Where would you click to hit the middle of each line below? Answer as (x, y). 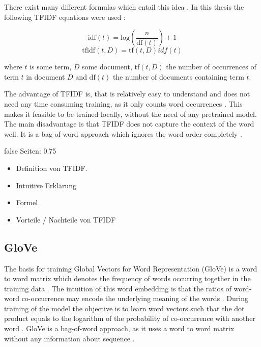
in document (46, 76)
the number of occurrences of (211, 67)
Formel (27, 202)
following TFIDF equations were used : (65, 17)
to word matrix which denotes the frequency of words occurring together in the (127, 278)
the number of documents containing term (178, 76)
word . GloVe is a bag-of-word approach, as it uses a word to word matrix (119, 328)
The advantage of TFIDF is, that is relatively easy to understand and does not (127, 94)
